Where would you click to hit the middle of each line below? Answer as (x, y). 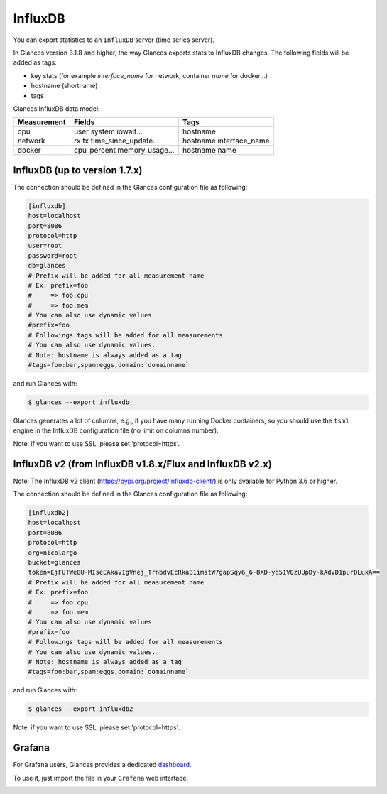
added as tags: (35, 62)
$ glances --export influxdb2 (81, 709)
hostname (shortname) (64, 86)
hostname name (209, 151)
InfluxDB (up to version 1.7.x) (78, 170)
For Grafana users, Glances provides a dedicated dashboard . (102, 765)
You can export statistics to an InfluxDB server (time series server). (114, 40)
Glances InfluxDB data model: (56, 108)
